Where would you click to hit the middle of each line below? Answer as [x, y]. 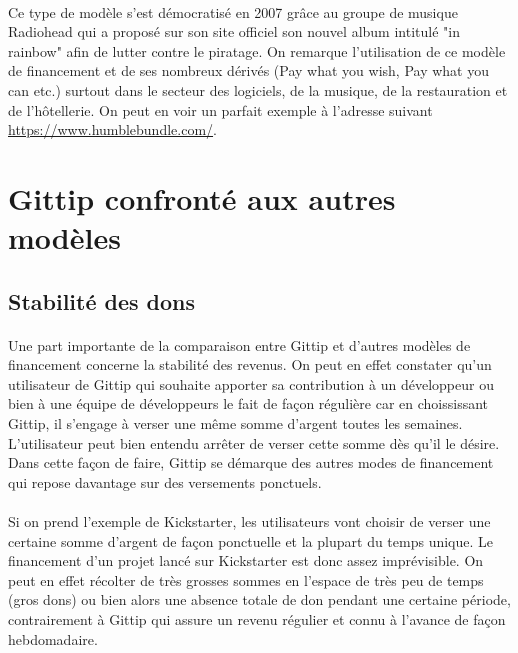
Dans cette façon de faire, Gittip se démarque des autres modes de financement [251, 462]
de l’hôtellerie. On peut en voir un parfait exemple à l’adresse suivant [220, 109]
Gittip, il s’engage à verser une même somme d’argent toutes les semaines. [235, 423]
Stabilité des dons [102, 300]
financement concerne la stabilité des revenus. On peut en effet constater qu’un [250, 364]
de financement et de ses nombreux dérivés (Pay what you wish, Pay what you [249, 70]
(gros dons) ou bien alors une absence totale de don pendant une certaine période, [259, 599]
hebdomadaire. [53, 638]
